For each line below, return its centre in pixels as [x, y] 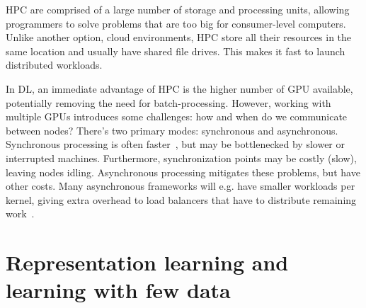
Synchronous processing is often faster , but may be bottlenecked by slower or [175, 144]
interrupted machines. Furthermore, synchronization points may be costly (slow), [181, 158]
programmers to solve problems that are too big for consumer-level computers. [176, 23]
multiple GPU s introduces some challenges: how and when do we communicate [177, 116]
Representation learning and [147, 262]
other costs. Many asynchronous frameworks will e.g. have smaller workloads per [181, 186]
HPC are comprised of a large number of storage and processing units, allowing [178, 9]
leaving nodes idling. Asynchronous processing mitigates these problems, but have [183, 172]
